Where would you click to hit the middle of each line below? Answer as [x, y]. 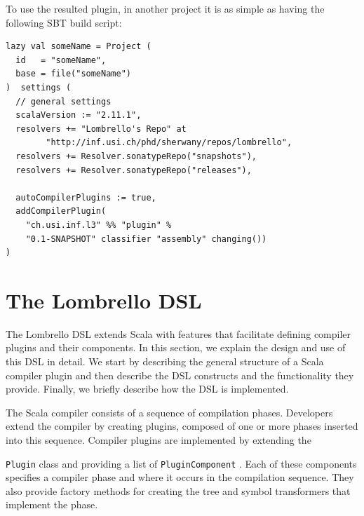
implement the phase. [52, 504]
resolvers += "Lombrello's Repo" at [101, 129]
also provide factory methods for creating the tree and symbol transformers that [178, 490]
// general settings [63, 101]
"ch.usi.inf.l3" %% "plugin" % [99, 225]
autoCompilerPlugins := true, [86, 197]
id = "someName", [61, 60]
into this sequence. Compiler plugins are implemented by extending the [159, 439]
